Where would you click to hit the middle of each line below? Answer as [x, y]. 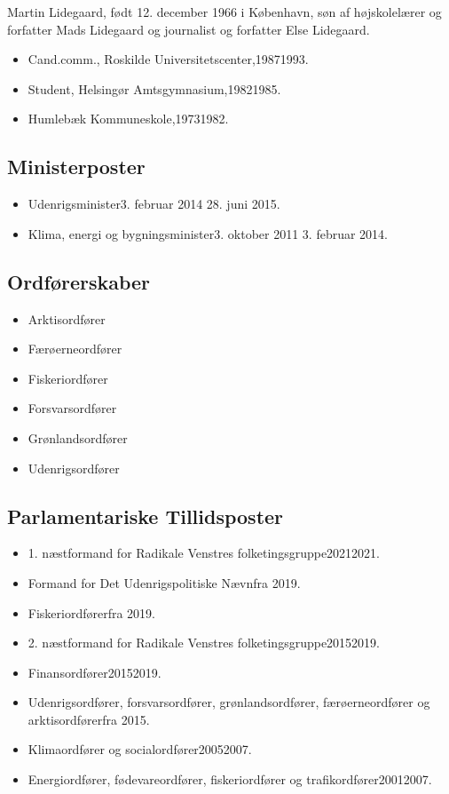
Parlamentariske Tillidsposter [146, 516]
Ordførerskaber [79, 281]
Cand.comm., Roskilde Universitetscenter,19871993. [168, 59]
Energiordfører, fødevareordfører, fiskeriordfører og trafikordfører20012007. [230, 779]
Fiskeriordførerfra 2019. [92, 612]
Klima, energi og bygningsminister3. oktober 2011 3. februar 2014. [208, 233]
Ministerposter [76, 167]
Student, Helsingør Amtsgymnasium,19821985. [154, 88]
